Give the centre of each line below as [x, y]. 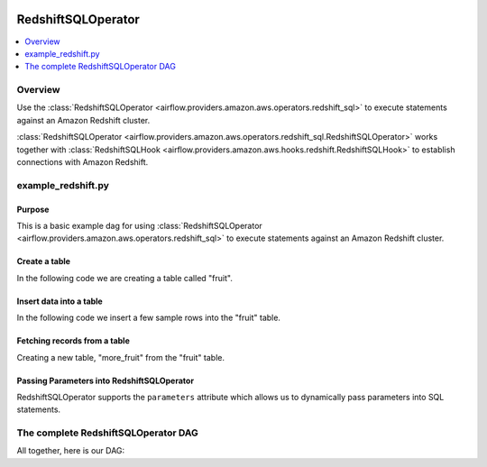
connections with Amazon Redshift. [83, 162]
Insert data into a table [60, 301]
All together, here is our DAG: [71, 451]
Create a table [44, 261]
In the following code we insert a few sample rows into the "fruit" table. [149, 318]
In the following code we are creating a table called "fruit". [125, 278]
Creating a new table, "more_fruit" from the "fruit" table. [121, 357]
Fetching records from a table [73, 341]
